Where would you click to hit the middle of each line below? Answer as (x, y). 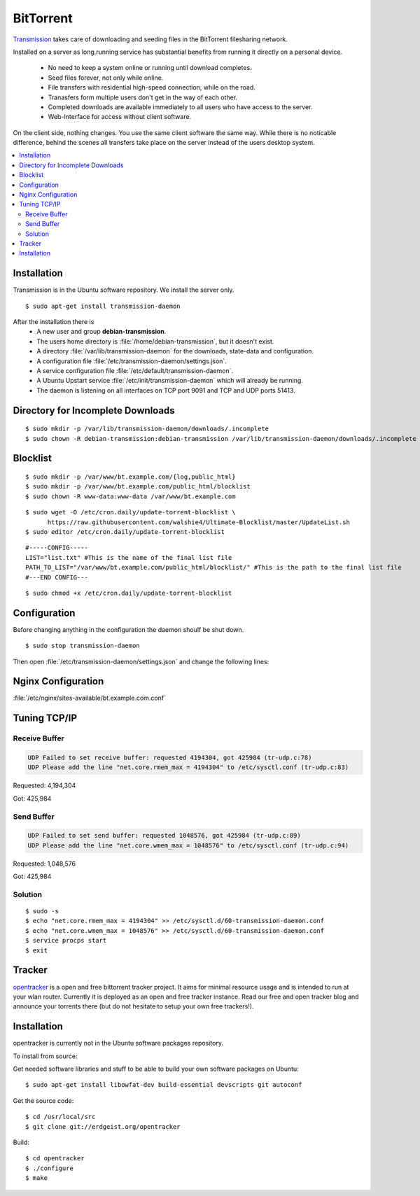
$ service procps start (66, 941)
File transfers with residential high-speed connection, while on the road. (152, 87)
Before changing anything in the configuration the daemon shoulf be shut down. (128, 629)
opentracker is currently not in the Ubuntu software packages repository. (118, 1043)
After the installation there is (54, 322)
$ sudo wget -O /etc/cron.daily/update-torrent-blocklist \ (131, 512)
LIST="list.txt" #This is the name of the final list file (129, 557)
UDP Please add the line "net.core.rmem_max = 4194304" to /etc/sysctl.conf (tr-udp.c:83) (188, 767)
